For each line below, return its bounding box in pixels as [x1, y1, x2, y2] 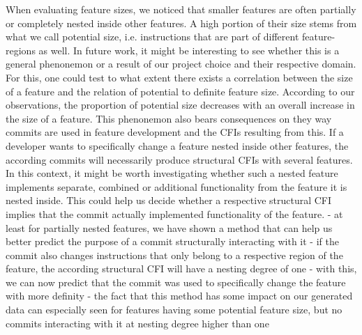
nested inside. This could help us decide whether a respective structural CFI [6, 193, 332, 208]
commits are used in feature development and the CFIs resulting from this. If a [6, 125, 344, 139]
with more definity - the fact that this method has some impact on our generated [6, 288, 353, 303]
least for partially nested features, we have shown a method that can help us [6, 220, 333, 235]
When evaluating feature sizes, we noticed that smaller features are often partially [6, 2, 356, 16]
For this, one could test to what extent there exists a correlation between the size [6, 70, 353, 84]
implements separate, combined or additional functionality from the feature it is [6, 179, 347, 194]
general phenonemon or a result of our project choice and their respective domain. [6, 56, 356, 71]
